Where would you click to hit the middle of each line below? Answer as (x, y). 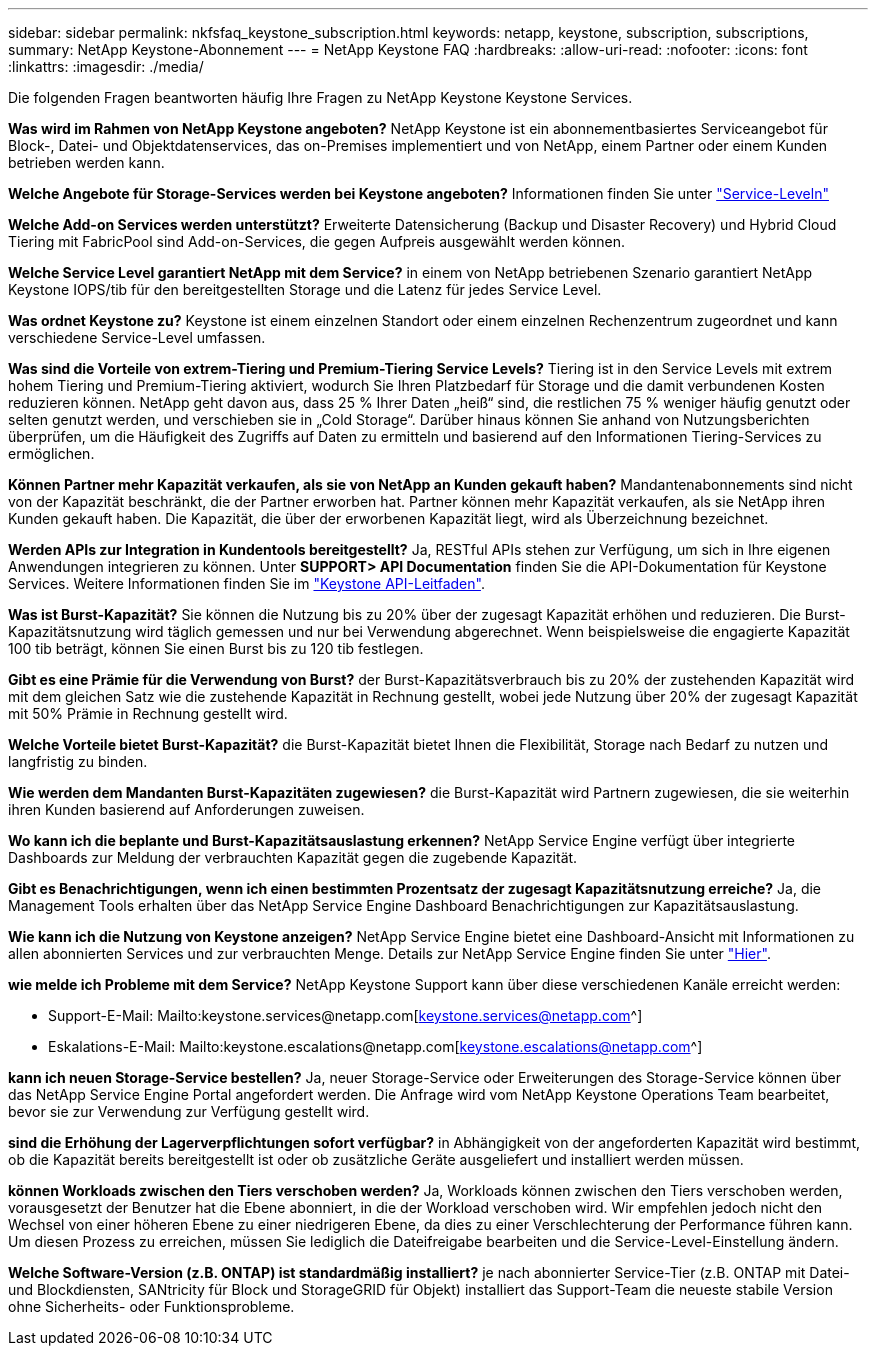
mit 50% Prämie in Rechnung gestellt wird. (148, 713)
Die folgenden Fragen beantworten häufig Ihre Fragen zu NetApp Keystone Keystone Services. (320, 97)
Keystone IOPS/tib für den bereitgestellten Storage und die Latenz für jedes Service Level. (305, 289)
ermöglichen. (51, 453)
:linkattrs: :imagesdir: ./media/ (106, 66)
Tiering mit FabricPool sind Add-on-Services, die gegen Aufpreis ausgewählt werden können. (317, 241)
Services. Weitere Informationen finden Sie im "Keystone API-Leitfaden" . (246, 583)
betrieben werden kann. (86, 162)
